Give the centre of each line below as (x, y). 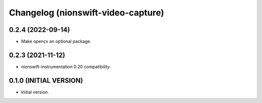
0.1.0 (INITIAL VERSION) (46, 81)
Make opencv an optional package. (56, 42)
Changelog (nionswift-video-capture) (87, 13)
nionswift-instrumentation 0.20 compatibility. (66, 66)
